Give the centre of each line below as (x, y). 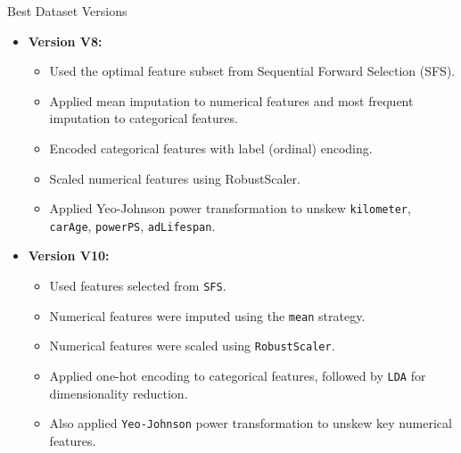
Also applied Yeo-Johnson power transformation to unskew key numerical (251, 423)
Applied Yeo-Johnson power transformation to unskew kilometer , (230, 208)
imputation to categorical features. (144, 118)
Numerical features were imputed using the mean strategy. (207, 315)
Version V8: (65, 41)
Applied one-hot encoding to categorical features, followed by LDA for (238, 376)
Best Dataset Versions (67, 11)
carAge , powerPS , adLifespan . (132, 225)
